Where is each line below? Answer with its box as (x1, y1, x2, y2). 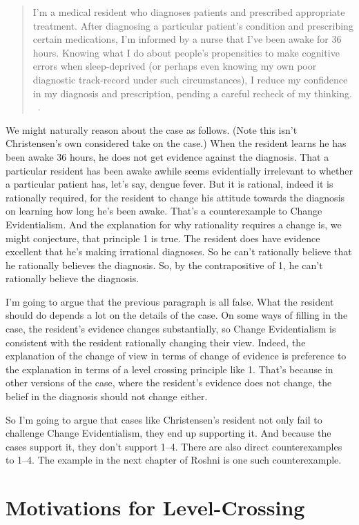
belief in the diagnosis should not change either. (6, 389, 208, 404)
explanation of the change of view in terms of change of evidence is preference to (6, 348, 347, 363)
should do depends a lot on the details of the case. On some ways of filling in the (6, 308, 348, 322)
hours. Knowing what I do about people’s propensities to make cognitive (32, 45, 340, 59)
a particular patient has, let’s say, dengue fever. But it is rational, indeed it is (6, 177, 333, 191)
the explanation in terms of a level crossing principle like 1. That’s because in (6, 361, 333, 376)
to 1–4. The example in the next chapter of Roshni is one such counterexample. (6, 453, 342, 467)
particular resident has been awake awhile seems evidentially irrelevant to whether (6, 163, 353, 177)
